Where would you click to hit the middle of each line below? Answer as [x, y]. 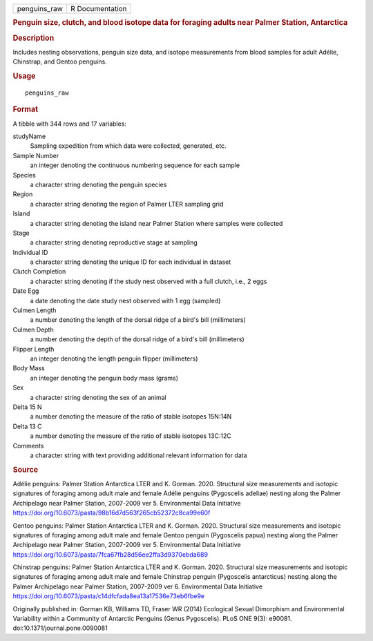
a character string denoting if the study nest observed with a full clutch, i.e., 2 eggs [149, 281]
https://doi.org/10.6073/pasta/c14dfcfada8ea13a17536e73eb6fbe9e [109, 596]
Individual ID [30, 252]
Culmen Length [35, 310]
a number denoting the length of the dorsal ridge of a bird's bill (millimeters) [138, 320]
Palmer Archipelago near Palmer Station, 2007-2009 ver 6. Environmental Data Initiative [137, 586]
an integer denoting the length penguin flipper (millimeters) [114, 358]
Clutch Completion [39, 271]
